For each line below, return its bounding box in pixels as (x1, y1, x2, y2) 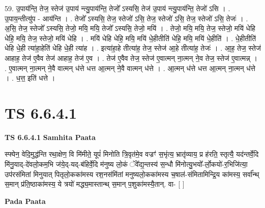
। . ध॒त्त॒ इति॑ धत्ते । (5, 73, 55, 83)
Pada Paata (5, 195, 46, 206)
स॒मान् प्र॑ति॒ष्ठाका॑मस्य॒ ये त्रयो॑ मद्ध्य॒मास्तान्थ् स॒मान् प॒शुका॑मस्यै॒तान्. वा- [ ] (5, 179, 185, 189)
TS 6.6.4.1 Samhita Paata (5, 131, 96, 142)
